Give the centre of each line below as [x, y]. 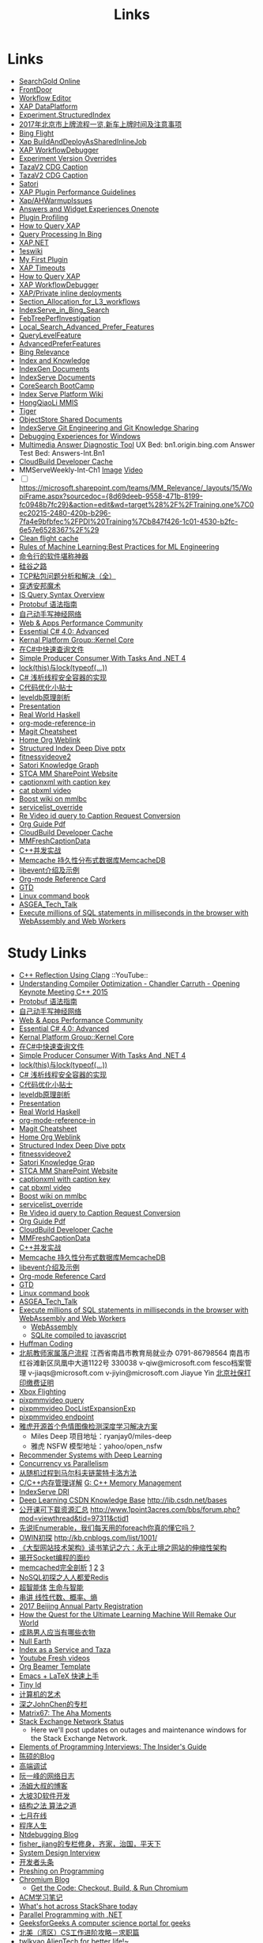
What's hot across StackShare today [78, 1906]
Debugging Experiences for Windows [80, 436]
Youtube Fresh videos [54, 1658]
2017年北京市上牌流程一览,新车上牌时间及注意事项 [100, 124]
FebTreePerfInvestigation [60, 318]
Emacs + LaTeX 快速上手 [59, 1676]
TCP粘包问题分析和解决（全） [67, 575]
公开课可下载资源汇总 [53, 1509]
